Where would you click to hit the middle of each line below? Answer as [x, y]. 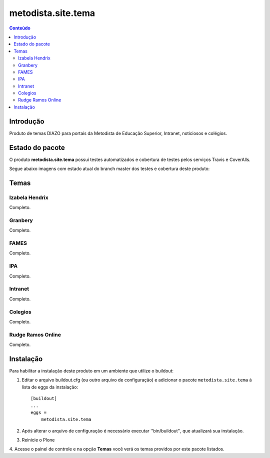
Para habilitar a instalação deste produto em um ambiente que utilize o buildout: [91, 370]
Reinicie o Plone [38, 440]
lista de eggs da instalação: [50, 387]
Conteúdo [20, 28]
